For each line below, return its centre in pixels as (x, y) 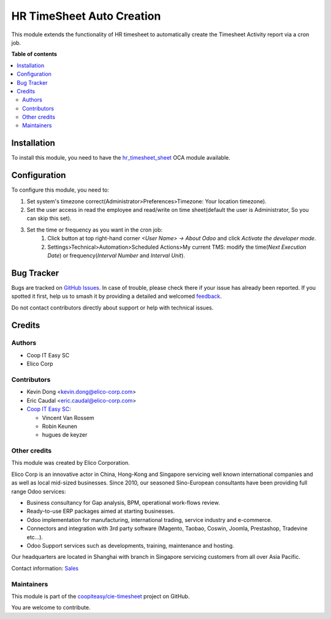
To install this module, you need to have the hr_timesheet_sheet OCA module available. (121, 158)
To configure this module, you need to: (60, 190)
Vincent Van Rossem (68, 418)
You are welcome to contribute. (51, 607)
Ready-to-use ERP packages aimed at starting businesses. (101, 511)
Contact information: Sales (45, 568)
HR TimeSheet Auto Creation (86, 16)
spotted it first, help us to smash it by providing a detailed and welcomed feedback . (116, 296)
